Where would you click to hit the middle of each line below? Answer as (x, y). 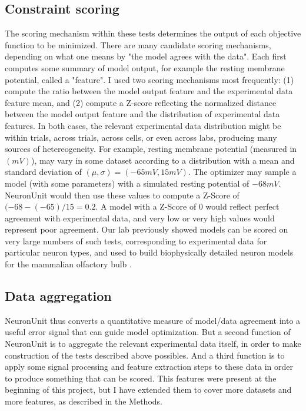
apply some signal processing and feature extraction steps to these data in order (149, 367)
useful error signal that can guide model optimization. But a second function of (148, 332)
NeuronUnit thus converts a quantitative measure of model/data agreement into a (153, 320)
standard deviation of (43, 172)
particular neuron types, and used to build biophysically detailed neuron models (149, 252)
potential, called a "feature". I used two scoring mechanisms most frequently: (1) (149, 79)
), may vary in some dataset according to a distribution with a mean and (163, 160)
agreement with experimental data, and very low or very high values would (140, 218)
